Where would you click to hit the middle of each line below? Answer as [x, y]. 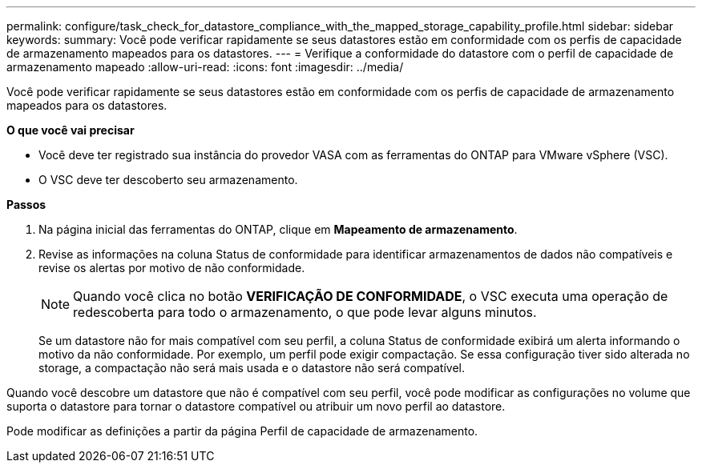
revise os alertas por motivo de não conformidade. [172, 268]
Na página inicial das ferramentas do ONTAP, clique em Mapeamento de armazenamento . [278, 229]
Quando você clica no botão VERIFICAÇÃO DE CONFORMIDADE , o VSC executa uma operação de [371, 296]
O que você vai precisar [71, 130]
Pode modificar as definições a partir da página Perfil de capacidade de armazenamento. [242, 431]
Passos [26, 204]
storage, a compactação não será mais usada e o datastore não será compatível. [252, 368]
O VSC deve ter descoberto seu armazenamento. [168, 180]
